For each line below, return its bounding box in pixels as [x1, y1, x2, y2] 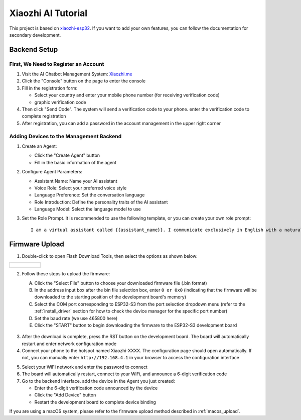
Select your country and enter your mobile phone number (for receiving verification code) [34, 92, 220, 98]
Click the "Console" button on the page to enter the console [22, 78, 145, 84]
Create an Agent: [22, 143, 57, 149]
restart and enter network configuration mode [22, 341, 117, 347]
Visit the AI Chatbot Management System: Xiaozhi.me [22, 71, 132, 77]
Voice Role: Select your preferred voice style [34, 185, 127, 191]
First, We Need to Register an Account [9, 60, 104, 67]
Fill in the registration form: [22, 85, 78, 91]
